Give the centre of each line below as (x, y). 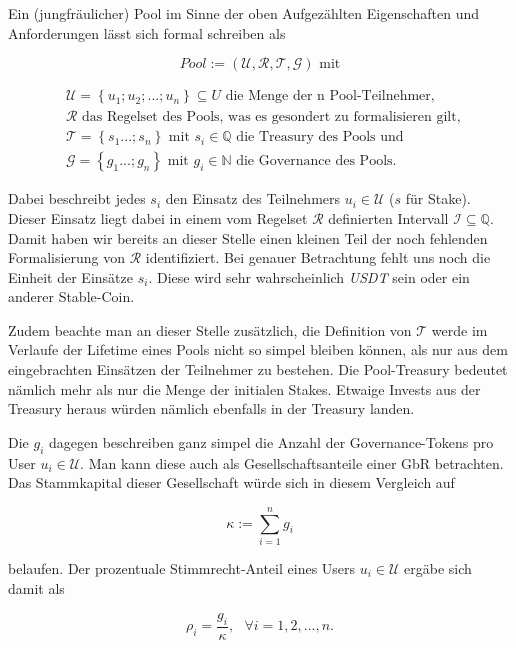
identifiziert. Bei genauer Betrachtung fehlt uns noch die (318, 257)
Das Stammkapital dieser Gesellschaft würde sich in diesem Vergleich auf (231, 482)
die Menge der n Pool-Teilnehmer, (330, 96)
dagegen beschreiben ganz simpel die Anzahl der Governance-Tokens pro (271, 441)
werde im (459, 329)
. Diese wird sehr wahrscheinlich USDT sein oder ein (309, 276)
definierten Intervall (388, 217)
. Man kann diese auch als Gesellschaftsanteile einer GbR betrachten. (292, 462)
